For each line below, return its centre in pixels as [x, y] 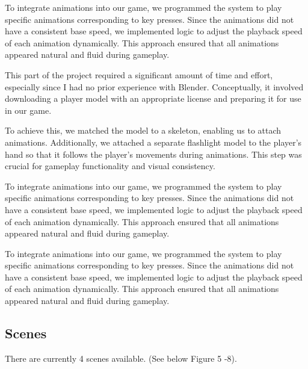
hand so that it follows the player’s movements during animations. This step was [153, 154]
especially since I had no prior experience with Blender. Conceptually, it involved [154, 86]
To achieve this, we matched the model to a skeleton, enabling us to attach [143, 130]
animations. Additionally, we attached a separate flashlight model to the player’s [153, 142]
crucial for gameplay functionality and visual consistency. [110, 166]
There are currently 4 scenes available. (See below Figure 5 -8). [121, 358]
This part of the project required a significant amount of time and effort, [139, 74]
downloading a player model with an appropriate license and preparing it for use [153, 98]
